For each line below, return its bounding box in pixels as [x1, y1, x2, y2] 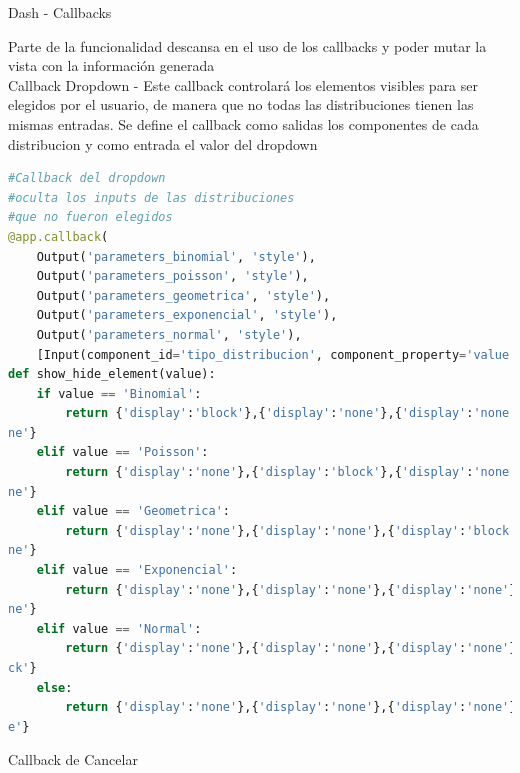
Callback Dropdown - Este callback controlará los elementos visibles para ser [8, 74, 479, 95]
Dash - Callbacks [8, 2, 112, 22]
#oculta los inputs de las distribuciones [8, 190, 295, 205]
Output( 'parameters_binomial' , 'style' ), [36, 249, 316, 264]
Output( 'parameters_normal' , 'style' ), [36, 327, 302, 342]
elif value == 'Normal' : [36, 621, 202, 636]
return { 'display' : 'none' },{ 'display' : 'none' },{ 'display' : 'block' [65, 523, 517, 538]
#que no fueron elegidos [8, 210, 173, 225]
